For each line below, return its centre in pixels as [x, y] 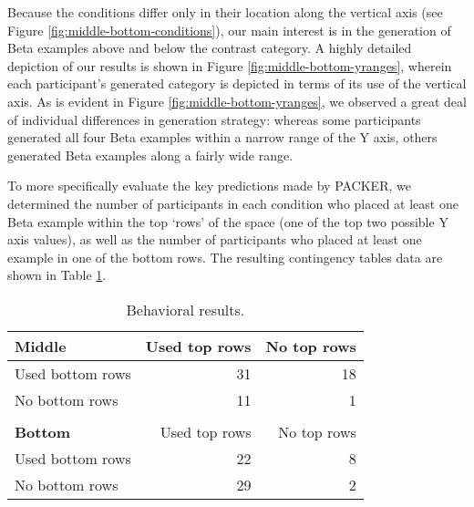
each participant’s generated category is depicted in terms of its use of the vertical [237, 83]
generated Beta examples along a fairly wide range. [150, 155]
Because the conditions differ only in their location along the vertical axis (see [225, 12]
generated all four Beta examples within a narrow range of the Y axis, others [222, 137]
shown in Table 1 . [57, 275]
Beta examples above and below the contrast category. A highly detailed [210, 48]
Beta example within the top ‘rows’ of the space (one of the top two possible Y [228, 221]
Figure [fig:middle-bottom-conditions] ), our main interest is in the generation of [229, 30]
